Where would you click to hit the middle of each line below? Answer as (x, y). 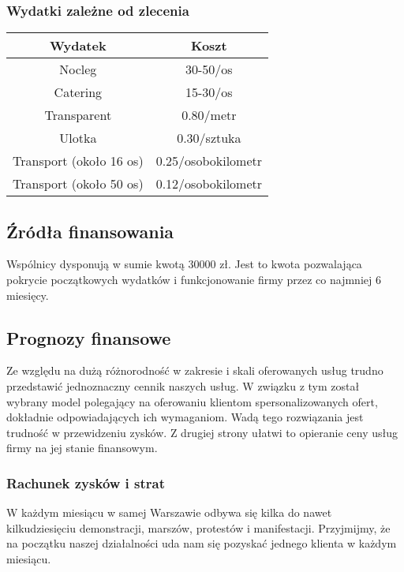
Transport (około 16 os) (78, 161)
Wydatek (78, 46)
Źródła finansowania (90, 231)
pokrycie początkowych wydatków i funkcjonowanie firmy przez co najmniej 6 (194, 280)
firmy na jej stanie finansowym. (82, 448)
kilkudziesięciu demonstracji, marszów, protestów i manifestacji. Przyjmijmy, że (198, 527)
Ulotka (78, 138)
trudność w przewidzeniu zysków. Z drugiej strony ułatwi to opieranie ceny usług (202, 432)
